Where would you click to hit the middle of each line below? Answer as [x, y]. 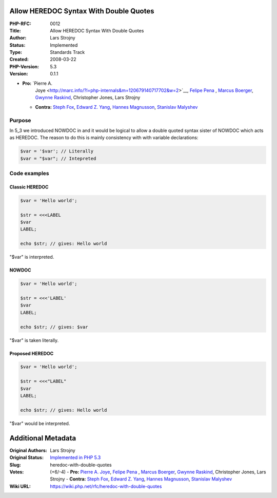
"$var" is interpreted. [32, 257]
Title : [15, 30]
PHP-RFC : [21, 24]
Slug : [15, 465]
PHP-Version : [24, 66]
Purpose [20, 120]
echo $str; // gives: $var [54, 327]
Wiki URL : [20, 486]
